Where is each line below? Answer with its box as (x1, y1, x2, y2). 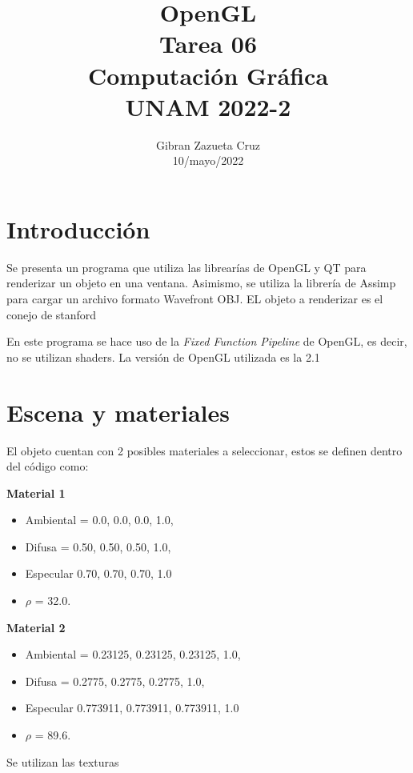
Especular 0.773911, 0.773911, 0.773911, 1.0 (25, 699, 239, 716)
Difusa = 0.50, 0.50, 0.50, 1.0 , (25, 538, 171, 555)
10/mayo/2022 (172, 152, 244, 169)
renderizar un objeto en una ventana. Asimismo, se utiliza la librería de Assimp (6, 274, 396, 291)
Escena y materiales (6, 395, 230, 428)
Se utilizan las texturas (6, 753, 119, 770)
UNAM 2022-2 (125, 90, 291, 122)
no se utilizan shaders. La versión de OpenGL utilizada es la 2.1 (6, 348, 320, 365)
